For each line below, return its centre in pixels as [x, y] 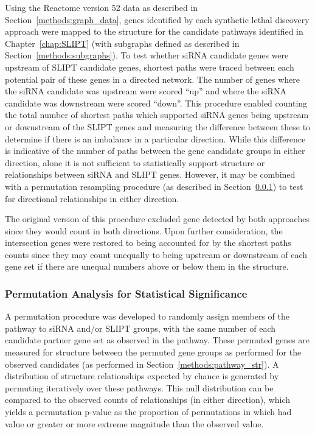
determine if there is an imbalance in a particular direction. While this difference [155, 138]
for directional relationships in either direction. [92, 198]
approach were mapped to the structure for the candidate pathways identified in [154, 31]
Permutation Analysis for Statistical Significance [126, 293]
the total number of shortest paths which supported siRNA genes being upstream [157, 115]
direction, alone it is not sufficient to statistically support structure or [135, 162]
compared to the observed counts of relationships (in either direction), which [148, 400]
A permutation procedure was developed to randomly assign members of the [147, 316]
